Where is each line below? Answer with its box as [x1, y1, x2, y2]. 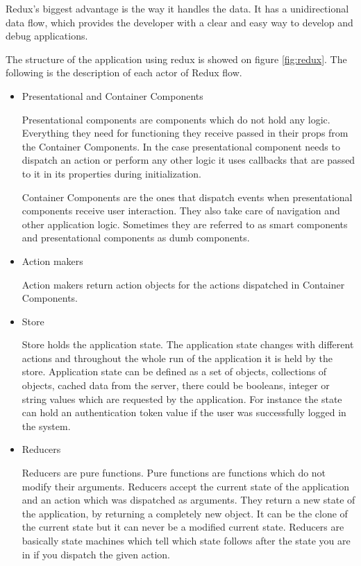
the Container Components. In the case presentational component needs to [22, 139, 340, 153]
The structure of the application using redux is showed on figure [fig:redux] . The [6, 51, 347, 66]
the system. [22, 418, 71, 433]
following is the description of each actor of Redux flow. [6, 65, 242, 80]
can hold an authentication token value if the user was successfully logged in [22, 405, 346, 420]
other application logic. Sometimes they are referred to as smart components [22, 216, 348, 231]
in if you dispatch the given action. [22, 547, 171, 561]
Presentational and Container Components [22, 88, 203, 103]
